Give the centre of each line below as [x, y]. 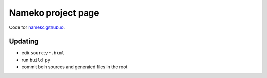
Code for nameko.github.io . [37, 27]
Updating [24, 41]
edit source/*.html [43, 53]
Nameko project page [54, 13]
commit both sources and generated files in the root [74, 67]
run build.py [36, 60]
